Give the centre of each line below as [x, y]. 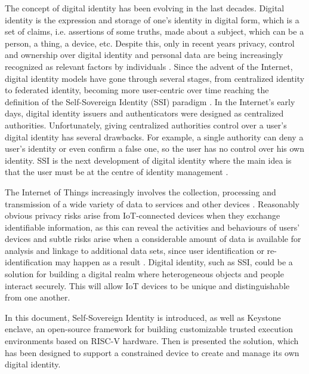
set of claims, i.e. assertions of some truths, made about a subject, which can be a [154, 31]
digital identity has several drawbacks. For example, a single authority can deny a [154, 137]
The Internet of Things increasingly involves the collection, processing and [140, 191]
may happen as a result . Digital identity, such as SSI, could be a [174, 262]
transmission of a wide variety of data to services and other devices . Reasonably [152, 203]
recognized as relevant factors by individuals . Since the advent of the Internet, [149, 66]
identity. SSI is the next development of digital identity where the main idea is [148, 160]
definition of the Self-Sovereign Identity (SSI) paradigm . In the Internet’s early [150, 101]
